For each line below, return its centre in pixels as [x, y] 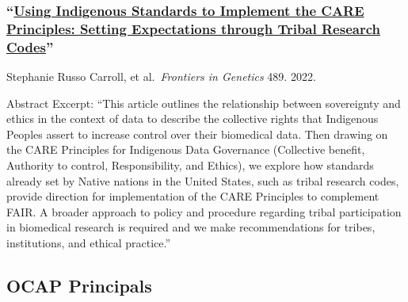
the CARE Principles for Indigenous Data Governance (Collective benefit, [186, 149]
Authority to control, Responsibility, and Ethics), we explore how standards [190, 165]
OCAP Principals [79, 285]
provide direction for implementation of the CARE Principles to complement [193, 196]
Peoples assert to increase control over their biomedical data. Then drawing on [197, 134]
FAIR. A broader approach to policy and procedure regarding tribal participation [204, 211]
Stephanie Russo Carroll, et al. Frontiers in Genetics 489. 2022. [161, 76]
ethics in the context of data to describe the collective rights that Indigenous [193, 119]
